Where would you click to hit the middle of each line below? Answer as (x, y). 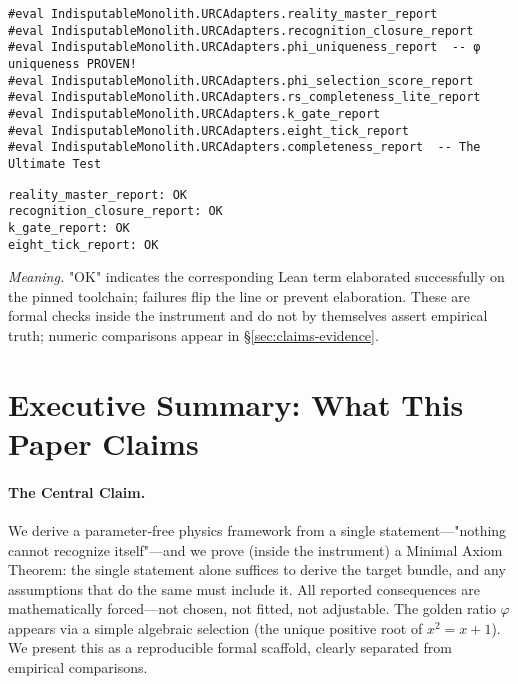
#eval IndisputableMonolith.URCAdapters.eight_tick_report (208, 130)
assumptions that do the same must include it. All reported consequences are (244, 588)
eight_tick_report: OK (83, 244)
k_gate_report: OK (69, 227)
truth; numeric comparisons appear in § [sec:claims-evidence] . (193, 334)
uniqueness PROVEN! (72, 63)
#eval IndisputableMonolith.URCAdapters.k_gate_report (194, 113)
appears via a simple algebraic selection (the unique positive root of (215, 627)
